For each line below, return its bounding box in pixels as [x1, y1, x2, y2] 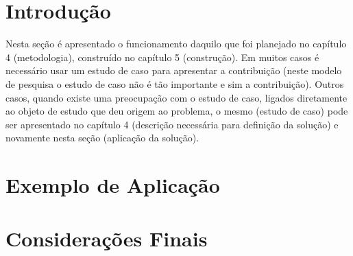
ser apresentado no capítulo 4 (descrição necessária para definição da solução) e [5, 117, 339, 131]
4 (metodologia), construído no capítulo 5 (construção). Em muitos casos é [5, 49, 319, 64]
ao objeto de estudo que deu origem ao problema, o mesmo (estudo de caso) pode [5, 104, 348, 118]
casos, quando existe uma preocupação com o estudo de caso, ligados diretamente [5, 90, 348, 104]
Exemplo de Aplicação [5, 171, 220, 199]
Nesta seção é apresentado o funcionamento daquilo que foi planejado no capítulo [5, 36, 347, 51]
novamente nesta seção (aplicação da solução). [5, 130, 199, 145]
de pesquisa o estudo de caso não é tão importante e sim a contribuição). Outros [5, 76, 344, 91]
